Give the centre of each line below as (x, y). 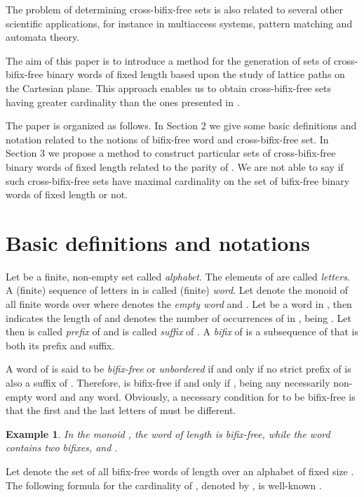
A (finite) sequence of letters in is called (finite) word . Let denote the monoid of (177, 290)
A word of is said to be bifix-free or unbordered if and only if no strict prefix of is (178, 369)
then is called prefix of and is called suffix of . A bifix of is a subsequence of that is (182, 331)
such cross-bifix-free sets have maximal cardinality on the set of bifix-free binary (178, 180)
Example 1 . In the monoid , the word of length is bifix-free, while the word (168, 433)
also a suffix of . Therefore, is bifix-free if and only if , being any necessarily (168, 382)
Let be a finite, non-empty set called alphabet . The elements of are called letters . (178, 276)
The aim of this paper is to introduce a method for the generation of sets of (168, 60)
